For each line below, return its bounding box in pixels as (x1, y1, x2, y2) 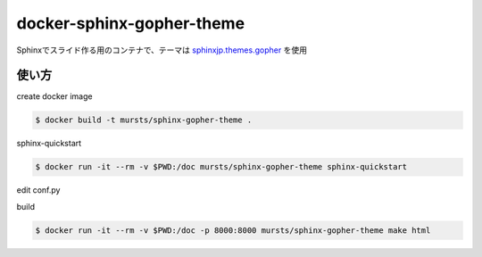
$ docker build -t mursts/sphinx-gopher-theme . (35, 115, 253, 125)
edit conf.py (16, 185, 61, 195)
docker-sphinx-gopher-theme (16, 13, 245, 33)
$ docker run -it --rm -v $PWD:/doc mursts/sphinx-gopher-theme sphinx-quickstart (35, 162, 408, 172)
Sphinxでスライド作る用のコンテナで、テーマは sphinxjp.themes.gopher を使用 (16, 45, 308, 55)
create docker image (16, 91, 93, 102)
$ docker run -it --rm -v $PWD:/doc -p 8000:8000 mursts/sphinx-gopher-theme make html (35, 225, 431, 236)
